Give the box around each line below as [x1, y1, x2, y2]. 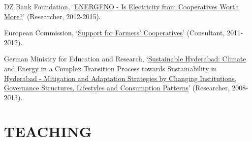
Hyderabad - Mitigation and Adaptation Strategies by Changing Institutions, [4, 73, 237, 83]
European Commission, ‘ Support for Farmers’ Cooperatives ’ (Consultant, [4, 28, 225, 38]
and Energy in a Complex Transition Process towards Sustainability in [4, 63, 217, 73]
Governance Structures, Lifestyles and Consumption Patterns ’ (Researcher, [4, 83, 230, 93]
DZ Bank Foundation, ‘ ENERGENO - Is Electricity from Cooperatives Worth [4, 1, 239, 11]
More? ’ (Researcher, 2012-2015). [4, 11, 101, 21]
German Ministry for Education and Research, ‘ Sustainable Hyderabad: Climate [4, 54, 246, 64]
